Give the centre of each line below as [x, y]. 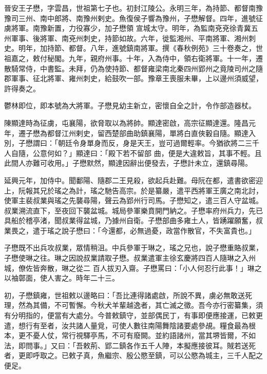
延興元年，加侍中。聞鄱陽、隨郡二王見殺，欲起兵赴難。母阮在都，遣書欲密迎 [133, 180]
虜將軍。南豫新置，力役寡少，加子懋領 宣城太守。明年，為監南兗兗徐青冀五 [131, 28]
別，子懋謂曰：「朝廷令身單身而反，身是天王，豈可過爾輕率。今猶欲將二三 [128, 143]
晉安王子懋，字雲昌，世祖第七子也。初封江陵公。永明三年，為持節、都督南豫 [133, 8]
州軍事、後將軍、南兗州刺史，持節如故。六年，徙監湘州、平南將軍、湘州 [126, 38]
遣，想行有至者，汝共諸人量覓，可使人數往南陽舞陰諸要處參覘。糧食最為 [126, 325]
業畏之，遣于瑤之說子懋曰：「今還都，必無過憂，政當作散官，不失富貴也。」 [130, 230]
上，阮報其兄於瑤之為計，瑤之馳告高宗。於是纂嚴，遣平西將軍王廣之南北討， [133, 190]
